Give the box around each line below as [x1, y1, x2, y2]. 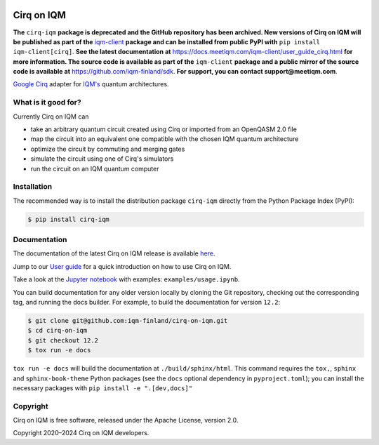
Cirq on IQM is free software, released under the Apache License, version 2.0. [13, 416, 239, 425]
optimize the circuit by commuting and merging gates [30, 145, 185, 153]
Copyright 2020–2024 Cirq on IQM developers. [13, 429, 149, 437]
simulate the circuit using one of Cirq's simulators [30, 154, 174, 163]
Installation [13, 182, 53, 192]
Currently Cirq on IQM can [13, 112, 89, 121]
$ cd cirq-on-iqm [27, 326, 88, 335]
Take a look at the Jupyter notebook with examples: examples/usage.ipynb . [13, 275, 240, 284]
